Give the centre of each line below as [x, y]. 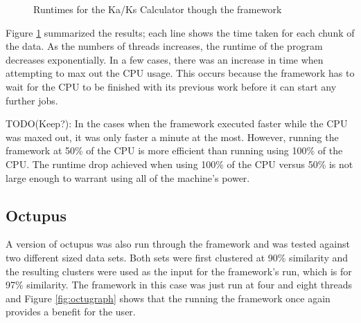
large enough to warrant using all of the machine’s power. [128, 177]
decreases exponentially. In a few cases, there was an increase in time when [165, 59]
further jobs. [32, 100]
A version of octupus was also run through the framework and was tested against [178, 244]
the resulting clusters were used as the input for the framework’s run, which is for [179, 271]
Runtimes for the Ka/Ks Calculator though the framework [158, 9]
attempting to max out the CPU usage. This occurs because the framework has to [180, 73]
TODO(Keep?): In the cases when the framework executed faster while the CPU [177, 123]
